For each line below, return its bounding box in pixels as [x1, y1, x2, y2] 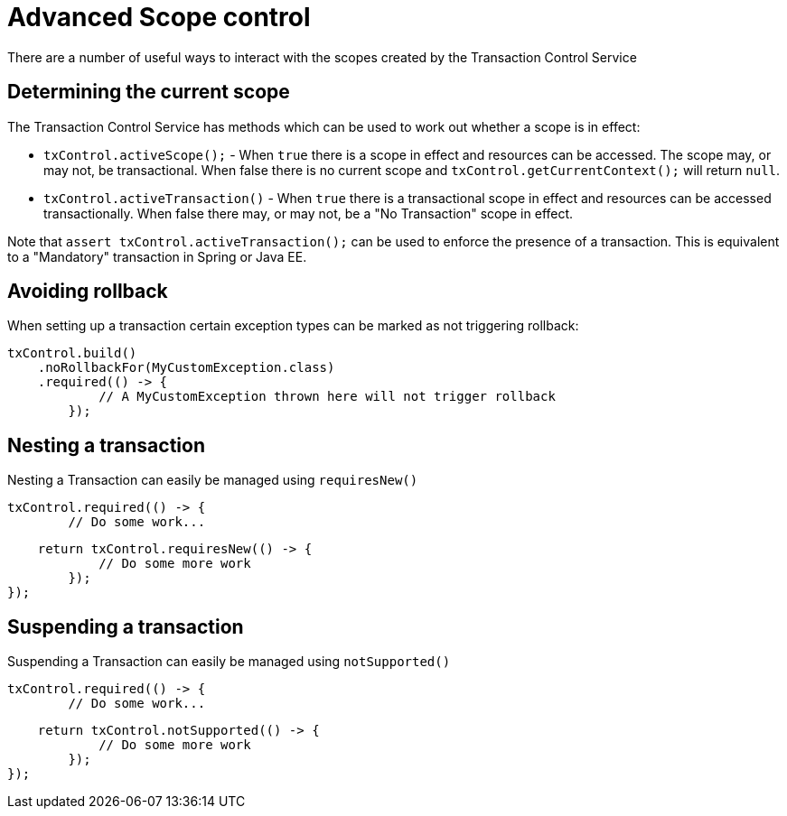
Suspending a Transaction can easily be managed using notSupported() [7, 654, 451, 670]
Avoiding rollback [7, 280, 168, 303]
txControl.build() [7, 346, 137, 361]
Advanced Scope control [7, 2, 311, 32]
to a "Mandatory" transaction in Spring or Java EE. [7, 248, 307, 264]
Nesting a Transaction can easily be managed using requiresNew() [7, 472, 418, 488]
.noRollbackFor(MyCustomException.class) [37, 360, 335, 376]
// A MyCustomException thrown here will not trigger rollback [98, 389, 556, 404]
